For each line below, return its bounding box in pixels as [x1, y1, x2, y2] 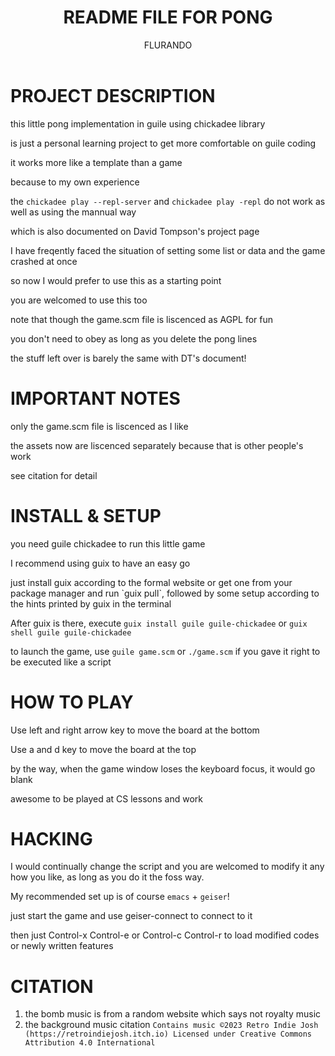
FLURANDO [143, 39, 193, 51]
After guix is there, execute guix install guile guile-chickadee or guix [10, 617, 308, 629]
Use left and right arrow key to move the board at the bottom [10, 724, 260, 736]
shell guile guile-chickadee [10, 627, 132, 638]
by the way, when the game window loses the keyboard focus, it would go [10, 762, 316, 775]
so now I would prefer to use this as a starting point [10, 274, 222, 286]
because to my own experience [10, 176, 140, 188]
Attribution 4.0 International [24, 1038, 156, 1048]
